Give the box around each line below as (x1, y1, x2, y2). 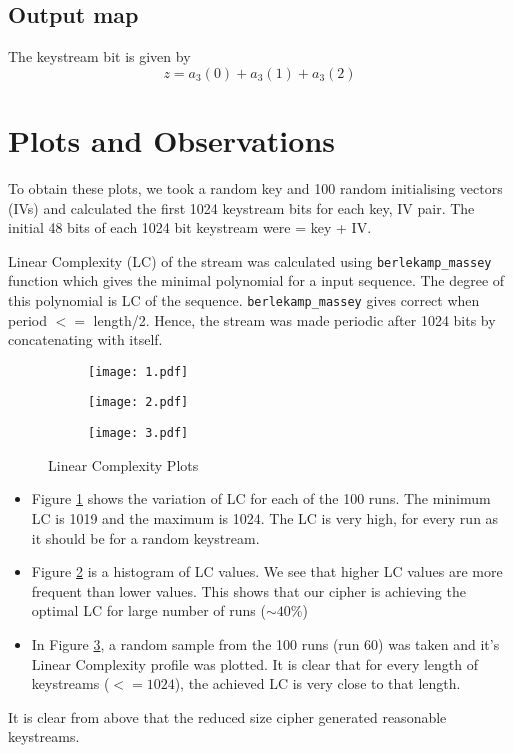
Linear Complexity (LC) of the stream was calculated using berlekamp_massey (8, 250, 492, 271)
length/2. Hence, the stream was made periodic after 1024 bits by (93, 309, 496, 330)
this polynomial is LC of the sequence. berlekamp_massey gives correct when (8, 289, 480, 310)
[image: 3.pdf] (88, 426, 189, 441)
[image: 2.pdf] (88, 395, 189, 410)
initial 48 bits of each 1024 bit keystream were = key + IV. (8, 217, 372, 238)
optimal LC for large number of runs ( (31, 600, 266, 621)
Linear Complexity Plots (48, 454, 199, 475)
